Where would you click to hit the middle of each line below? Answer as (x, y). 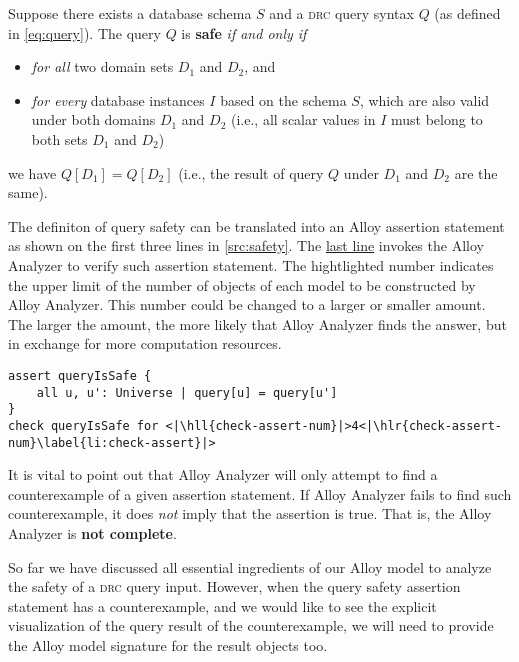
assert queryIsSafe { (80, 375)
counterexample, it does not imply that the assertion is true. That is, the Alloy (250, 513)
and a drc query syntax (341, 13)
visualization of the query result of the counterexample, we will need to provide (251, 625)
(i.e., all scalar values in (303, 119)
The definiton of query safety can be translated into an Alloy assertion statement (256, 225)
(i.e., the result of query (251, 172)
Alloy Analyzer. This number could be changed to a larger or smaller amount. (247, 304)
